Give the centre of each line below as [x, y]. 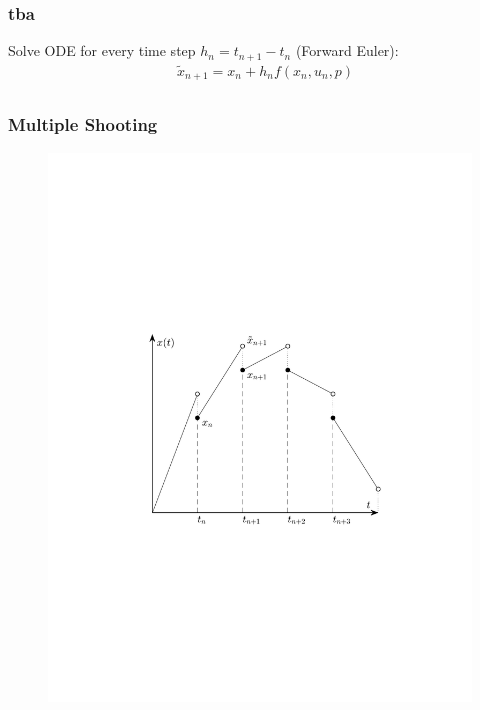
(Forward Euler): [347, 50]
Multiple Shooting [83, 124]
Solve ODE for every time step [102, 50]
